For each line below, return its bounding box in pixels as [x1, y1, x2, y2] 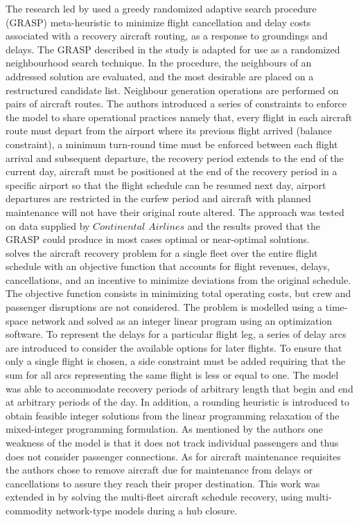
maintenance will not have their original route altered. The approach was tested [6, 204, 344, 219]
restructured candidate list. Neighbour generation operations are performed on [6, 82, 339, 97]
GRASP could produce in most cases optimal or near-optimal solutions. [6, 232, 310, 246]
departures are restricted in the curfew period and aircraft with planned [6, 191, 311, 206]
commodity [6, 503, 53, 517]
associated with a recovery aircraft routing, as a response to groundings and [6, 28, 328, 43]
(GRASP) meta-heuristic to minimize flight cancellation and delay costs [6, 15, 311, 29]
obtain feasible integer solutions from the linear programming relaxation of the [6, 408, 340, 422]
